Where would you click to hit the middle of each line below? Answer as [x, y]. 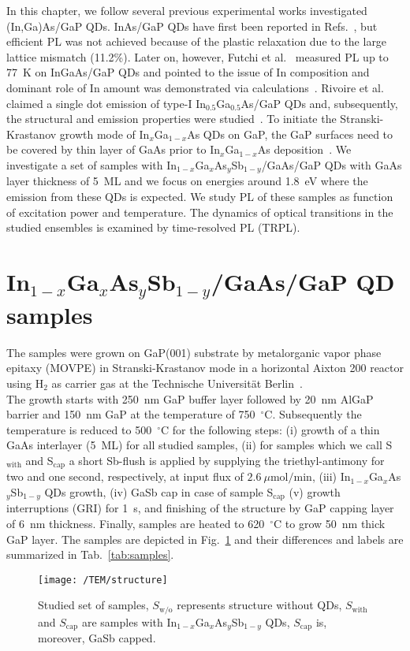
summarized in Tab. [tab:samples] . [90, 554]
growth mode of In [104, 134]
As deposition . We [304, 149]
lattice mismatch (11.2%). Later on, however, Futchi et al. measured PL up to [198, 56]
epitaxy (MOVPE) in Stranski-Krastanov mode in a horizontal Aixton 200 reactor [205, 368]
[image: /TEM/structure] [103, 580]
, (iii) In [331, 476]
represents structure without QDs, [259, 605]
